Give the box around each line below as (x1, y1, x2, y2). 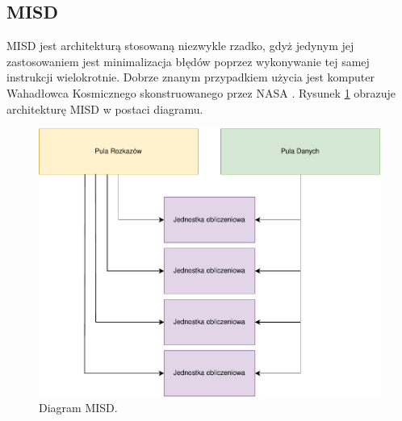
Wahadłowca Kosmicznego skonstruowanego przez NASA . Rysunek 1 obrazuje (6, 84, 396, 101)
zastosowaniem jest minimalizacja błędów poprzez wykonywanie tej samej (6, 52, 370, 69)
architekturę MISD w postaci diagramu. (6, 100, 203, 117)
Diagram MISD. (39, 399, 118, 416)
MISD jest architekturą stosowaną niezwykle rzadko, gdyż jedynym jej (6, 37, 354, 54)
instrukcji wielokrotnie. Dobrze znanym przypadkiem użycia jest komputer (6, 69, 375, 85)
